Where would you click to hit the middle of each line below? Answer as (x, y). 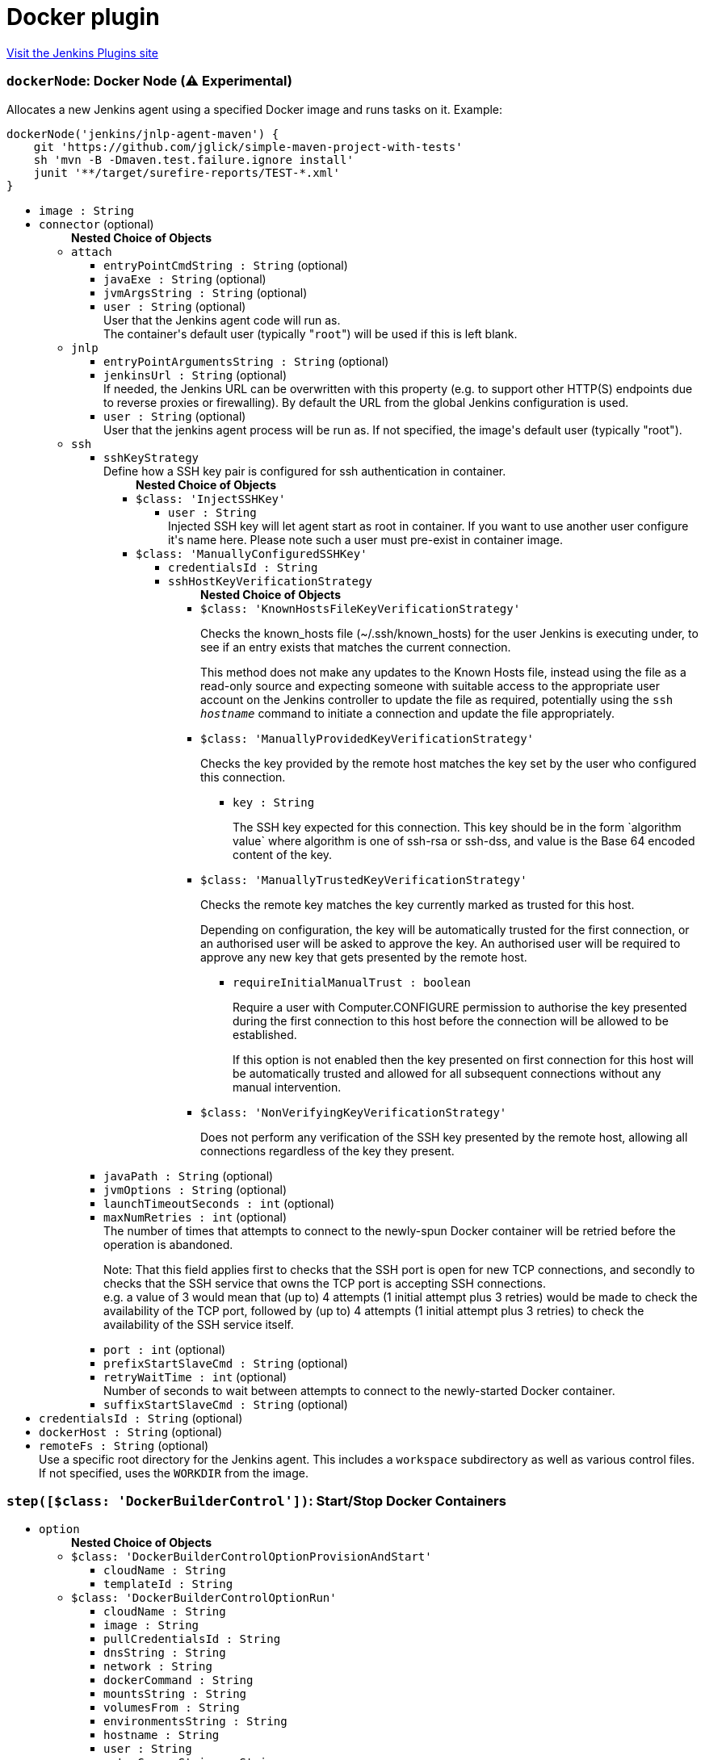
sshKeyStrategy (151, 457)
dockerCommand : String (178, 1680)
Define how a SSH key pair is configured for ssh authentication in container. (305, 471)
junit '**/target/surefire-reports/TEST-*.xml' (187, 172)
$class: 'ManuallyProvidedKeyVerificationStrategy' (367, 738)
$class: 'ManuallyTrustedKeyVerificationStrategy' (364, 880)
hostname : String (162, 1735)
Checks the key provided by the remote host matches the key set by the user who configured (449, 763)
